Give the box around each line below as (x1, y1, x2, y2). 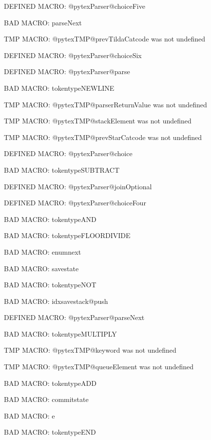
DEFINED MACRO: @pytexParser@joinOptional (4, 181, 152, 191)
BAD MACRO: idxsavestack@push (4, 296, 108, 306)
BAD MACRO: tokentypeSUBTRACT (4, 164, 120, 175)
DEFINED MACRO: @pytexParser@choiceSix (4, 50, 142, 60)
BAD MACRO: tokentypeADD (4, 378, 96, 388)
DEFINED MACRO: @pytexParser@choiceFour (4, 198, 146, 208)
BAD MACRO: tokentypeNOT (4, 280, 96, 290)
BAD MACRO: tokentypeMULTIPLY (4, 328, 117, 339)
